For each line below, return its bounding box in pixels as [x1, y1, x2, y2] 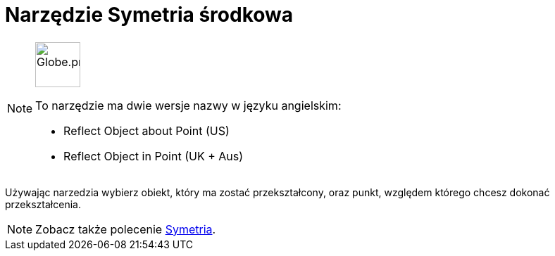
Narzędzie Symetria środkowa [5, 3, 294, 27]
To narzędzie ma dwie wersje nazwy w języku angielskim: [35, 98, 342, 113]
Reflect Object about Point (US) [63, 123, 230, 138]
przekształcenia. [5, 198, 81, 210]
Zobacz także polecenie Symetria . [35, 222, 216, 236]
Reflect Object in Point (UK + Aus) [63, 148, 244, 163]
